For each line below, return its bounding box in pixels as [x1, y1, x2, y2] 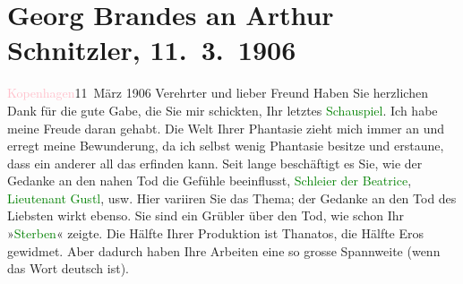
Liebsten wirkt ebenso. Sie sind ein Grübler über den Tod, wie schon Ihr [7, 206, 404, 225]
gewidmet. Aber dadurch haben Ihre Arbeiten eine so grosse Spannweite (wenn [7, 241, 441, 260]
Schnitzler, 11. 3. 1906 [7, 31, 296, 68]
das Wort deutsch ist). [7, 259, 129, 278]
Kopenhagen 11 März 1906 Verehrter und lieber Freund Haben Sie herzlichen [7, 83, 428, 102]
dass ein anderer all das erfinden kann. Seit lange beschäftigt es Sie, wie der [7, 153, 423, 172]
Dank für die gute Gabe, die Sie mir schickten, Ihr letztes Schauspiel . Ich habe [7, 100, 438, 119]
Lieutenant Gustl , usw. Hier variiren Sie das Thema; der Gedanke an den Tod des [7, 188, 457, 207]
